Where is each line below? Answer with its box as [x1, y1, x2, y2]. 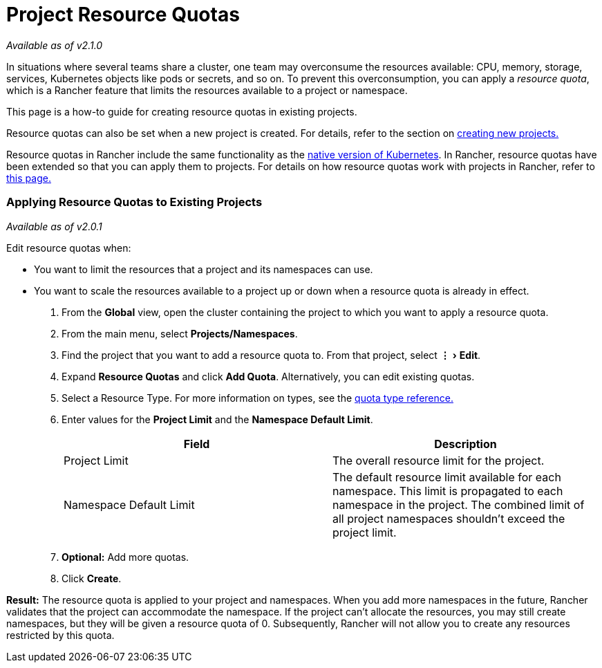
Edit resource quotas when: [6, 241, 131, 254]
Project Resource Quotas [6, 3, 240, 26]
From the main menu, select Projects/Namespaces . [62, 327, 298, 340]
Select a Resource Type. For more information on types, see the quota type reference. [62, 391, 453, 404]
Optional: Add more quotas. [62, 550, 189, 563]
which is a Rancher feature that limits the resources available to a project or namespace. [6, 84, 408, 96]
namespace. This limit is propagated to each [332, 483, 563, 498]
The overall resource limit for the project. [332, 453, 545, 467]
